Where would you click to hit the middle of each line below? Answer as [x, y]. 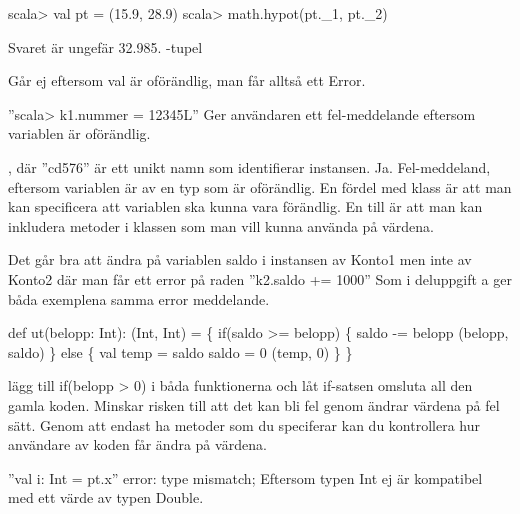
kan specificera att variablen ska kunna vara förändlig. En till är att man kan [245, 206]
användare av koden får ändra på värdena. [137, 444]
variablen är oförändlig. [79, 133]
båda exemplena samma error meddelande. [139, 298]
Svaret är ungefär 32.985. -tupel [105, 46]
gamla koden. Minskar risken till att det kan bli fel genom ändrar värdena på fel [254, 404]
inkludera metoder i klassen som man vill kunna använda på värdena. [221, 225]
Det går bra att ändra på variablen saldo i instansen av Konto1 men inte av [240, 259]
